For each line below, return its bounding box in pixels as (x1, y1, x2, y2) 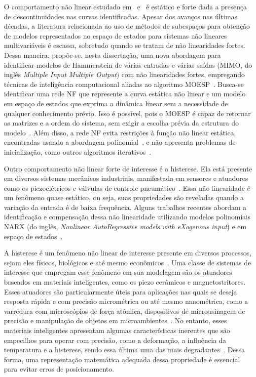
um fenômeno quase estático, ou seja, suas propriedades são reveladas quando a (4, 192, 244, 203)
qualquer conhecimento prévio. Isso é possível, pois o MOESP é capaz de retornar (4, 108, 251, 118)
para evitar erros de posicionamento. (4, 364, 114, 374)
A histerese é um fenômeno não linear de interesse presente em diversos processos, (4, 248, 252, 258)
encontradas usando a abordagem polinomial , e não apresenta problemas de (4, 137, 236, 147)
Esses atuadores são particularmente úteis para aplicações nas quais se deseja (4, 286, 237, 296)
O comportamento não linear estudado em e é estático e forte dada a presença (4, 1, 247, 11)
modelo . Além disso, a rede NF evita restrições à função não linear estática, (4, 127, 236, 137)
